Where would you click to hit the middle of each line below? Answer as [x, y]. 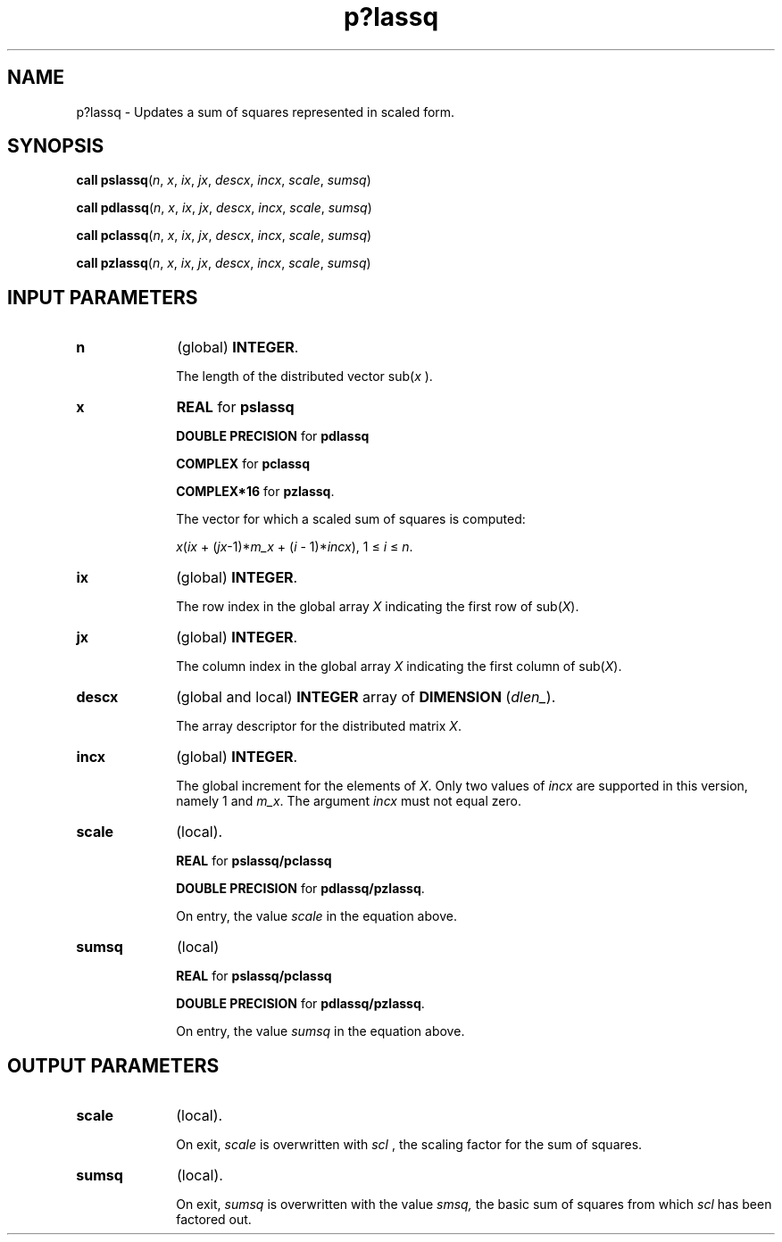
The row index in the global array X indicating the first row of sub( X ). [378, 607]
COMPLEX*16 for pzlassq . [255, 492]
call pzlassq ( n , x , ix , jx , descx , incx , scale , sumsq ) [224, 263]
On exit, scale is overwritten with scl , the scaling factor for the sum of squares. [409, 1145]
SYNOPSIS [56, 146]
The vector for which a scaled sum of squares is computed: [351, 519]
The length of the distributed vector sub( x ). [304, 377]
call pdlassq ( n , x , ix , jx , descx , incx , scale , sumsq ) [224, 208]
